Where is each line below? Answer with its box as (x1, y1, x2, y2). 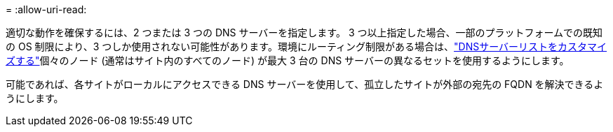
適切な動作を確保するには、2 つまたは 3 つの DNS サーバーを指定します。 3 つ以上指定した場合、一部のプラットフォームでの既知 (6, 27, 603, 38)
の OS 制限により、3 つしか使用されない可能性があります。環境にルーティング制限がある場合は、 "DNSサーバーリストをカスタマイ (6, 41, 607, 52)
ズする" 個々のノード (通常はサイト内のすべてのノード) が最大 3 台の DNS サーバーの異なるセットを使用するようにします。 (6, 54, 570, 66)
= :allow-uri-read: (6, 3, 87, 15)
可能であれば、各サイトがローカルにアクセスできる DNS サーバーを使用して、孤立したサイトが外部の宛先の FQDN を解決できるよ (6, 78, 604, 90)
